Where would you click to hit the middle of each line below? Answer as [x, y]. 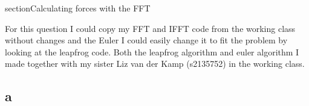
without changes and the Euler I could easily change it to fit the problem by [146, 40]
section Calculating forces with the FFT [78, 8]
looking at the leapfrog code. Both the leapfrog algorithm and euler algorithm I [152, 51]
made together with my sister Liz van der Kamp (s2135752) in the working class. [155, 64]
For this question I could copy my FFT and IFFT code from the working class [150, 28]
